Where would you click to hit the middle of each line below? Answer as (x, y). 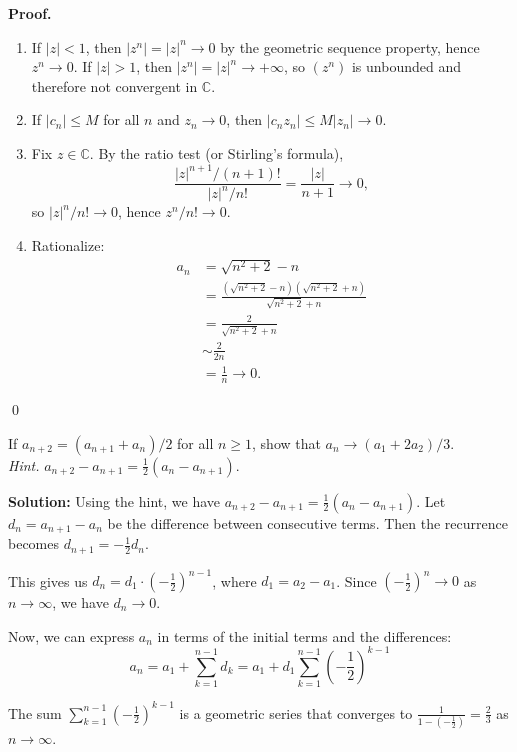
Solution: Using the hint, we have (114, 500)
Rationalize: (68, 245)
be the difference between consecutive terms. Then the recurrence (307, 522)
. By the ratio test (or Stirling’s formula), (216, 152)
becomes (34, 543)
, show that (286, 442)
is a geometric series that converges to (296, 712)
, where (234, 580)
